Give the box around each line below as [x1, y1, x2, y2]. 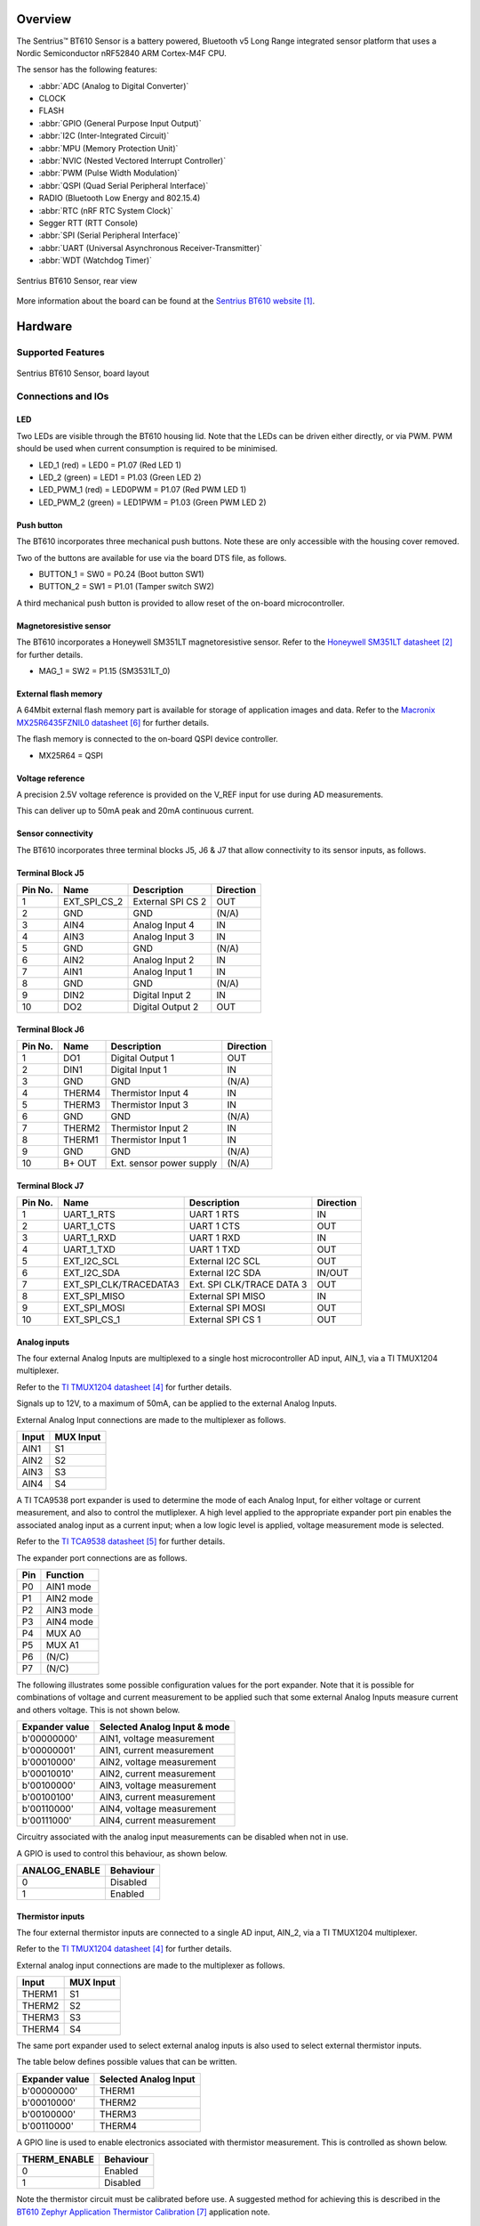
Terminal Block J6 [16, 1024, 84, 1035]
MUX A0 [45, 1627, 82, 1639]
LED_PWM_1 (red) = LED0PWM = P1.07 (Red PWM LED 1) [38, 484, 247, 495]
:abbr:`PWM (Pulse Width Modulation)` [38, 167, 180, 178]
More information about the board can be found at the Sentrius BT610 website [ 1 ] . [16, 295, 316, 306]
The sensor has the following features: [16, 64, 157, 75]
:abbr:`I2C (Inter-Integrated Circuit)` [38, 130, 170, 142]
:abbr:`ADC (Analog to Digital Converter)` [38, 80, 189, 91]
